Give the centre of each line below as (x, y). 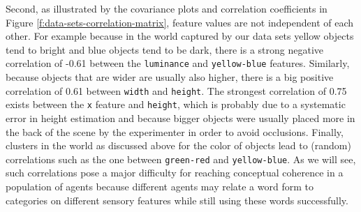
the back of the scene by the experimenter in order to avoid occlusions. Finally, (175, 131)
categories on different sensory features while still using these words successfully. (177, 200)
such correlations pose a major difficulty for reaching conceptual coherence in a (175, 173)
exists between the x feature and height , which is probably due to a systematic (176, 104)
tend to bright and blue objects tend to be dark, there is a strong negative (165, 49)
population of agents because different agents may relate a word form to (160, 186)
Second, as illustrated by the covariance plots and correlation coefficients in (167, 8)
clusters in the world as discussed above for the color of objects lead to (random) (178, 145)
